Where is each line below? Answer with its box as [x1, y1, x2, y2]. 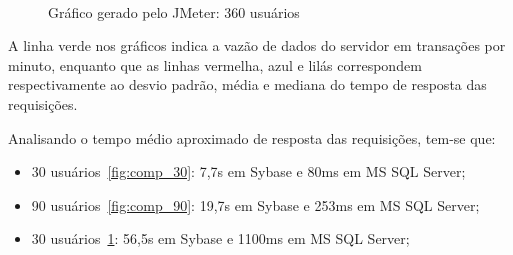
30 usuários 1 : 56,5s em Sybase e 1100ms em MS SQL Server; [31, 228, 410, 249]
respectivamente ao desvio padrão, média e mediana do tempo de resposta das [8, 74, 487, 95]
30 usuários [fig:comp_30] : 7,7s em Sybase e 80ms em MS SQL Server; [31, 161, 466, 182]
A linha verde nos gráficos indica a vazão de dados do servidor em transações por [8, 35, 506, 56]
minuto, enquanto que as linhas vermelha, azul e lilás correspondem [8, 54, 422, 75]
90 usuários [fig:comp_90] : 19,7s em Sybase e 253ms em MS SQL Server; [31, 194, 480, 215]
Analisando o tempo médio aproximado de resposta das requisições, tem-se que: [8, 127, 496, 148]
